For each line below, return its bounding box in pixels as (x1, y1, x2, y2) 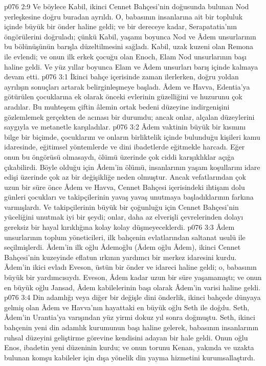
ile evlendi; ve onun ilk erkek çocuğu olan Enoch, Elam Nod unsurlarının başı (4, 51, 247, 61)
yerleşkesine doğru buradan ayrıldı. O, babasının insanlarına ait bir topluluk (4, 11, 243, 21)
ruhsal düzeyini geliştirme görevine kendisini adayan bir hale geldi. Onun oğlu (4, 332, 248, 342)
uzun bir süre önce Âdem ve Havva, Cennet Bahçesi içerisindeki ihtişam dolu (4, 181, 245, 192)
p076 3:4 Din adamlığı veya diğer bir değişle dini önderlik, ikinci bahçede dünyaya (4, 292, 261, 303)
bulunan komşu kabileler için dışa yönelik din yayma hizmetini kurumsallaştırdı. (4, 352, 255, 362)
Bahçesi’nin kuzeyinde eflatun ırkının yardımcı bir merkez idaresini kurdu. (4, 251, 237, 262)
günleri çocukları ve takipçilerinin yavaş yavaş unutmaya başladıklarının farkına (4, 191, 254, 202)
